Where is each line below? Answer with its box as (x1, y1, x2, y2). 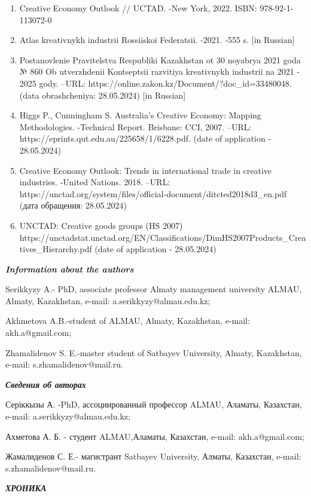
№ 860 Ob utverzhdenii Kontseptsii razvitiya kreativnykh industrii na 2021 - (19, 65, 300, 78)
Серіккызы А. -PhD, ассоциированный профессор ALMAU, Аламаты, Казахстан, (5, 398, 302, 411)
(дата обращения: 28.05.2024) (19, 199, 127, 212)
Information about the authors (5, 262, 134, 275)
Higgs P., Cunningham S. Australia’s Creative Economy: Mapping (19, 109, 261, 121)
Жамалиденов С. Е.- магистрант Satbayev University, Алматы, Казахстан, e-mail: (5, 450, 301, 463)
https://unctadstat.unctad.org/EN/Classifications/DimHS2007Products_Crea (19, 231, 306, 243)
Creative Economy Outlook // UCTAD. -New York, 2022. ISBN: (19, 2, 257, 14)
